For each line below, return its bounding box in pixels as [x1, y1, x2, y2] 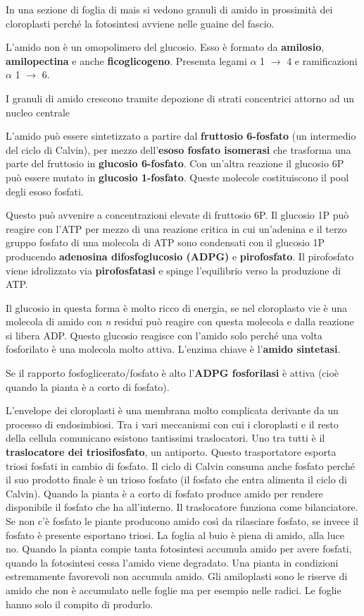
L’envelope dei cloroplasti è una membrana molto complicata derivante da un [6, 403, 339, 418]
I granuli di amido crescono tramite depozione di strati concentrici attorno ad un [6, 90, 355, 105]
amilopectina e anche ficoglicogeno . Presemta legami [6, 53, 247, 68]
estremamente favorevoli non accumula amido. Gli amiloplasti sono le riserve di [6, 569, 348, 584]
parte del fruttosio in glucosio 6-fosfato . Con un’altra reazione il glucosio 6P [6, 156, 344, 171]
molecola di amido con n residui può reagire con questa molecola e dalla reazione [6, 314, 354, 329]
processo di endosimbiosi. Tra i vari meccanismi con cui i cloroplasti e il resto [6, 416, 339, 431]
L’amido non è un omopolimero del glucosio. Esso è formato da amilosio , [6, 40, 325, 54]
